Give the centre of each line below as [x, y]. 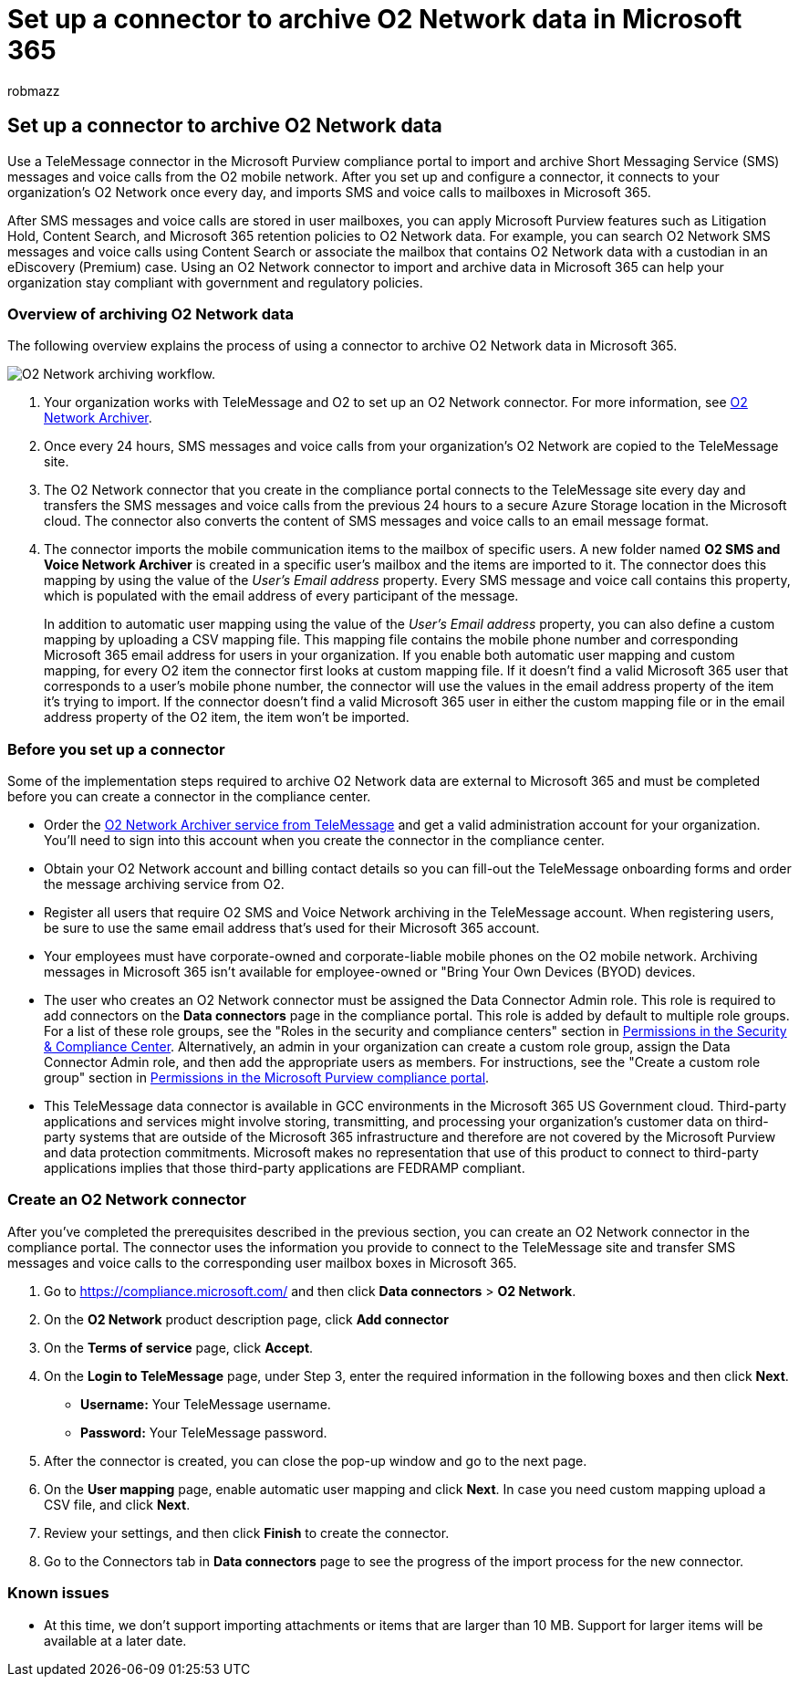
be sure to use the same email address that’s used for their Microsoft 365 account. [292, 928]
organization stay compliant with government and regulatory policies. [215, 282]
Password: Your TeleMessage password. [204, 1432]
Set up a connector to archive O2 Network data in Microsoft [375, 19]
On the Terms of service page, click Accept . [179, 1347]
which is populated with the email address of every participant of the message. [281, 596]
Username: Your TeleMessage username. [206, 1404]
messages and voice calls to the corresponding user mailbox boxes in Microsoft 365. [262, 1262]
